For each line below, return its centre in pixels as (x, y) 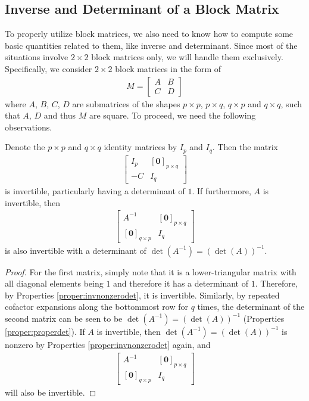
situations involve (37, 57)
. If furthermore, (221, 191)
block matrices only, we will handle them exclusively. (187, 57)
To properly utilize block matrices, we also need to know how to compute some (149, 34)
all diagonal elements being (54, 283)
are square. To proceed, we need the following (172, 115)
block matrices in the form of (168, 68)
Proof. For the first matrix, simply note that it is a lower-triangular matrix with (151, 271)
